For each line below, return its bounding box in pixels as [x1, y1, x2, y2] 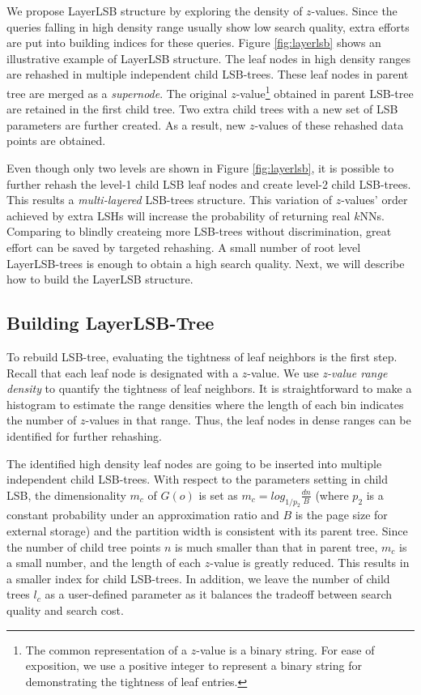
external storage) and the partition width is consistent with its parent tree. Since [6, 522, 408, 539]
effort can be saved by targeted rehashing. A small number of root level [6, 238, 361, 255]
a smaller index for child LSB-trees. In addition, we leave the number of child [6, 569, 390, 586]
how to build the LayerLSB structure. [6, 271, 193, 288]
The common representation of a [25, 641, 188, 658]
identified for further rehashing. [6, 427, 163, 444]
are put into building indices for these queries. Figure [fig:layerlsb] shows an [6, 34, 381, 51]
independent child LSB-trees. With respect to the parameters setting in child [6, 471, 389, 488]
